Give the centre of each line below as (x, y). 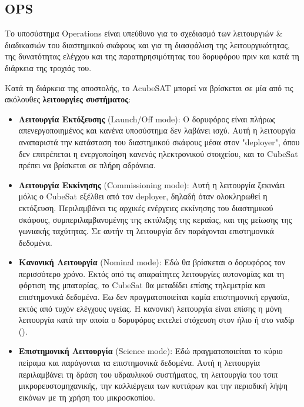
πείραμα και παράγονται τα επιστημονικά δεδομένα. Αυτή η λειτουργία (139, 363)
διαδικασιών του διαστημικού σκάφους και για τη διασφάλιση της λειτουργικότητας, (147, 44)
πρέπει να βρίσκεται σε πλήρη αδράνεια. (87, 165)
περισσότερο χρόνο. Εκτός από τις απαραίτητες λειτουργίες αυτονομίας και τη (151, 273)
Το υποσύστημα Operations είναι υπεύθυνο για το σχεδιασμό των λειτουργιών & (144, 33)
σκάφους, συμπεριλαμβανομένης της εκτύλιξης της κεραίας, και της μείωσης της (155, 219)
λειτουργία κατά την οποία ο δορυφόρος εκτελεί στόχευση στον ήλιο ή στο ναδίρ (156, 320)
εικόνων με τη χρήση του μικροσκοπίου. (87, 397)
